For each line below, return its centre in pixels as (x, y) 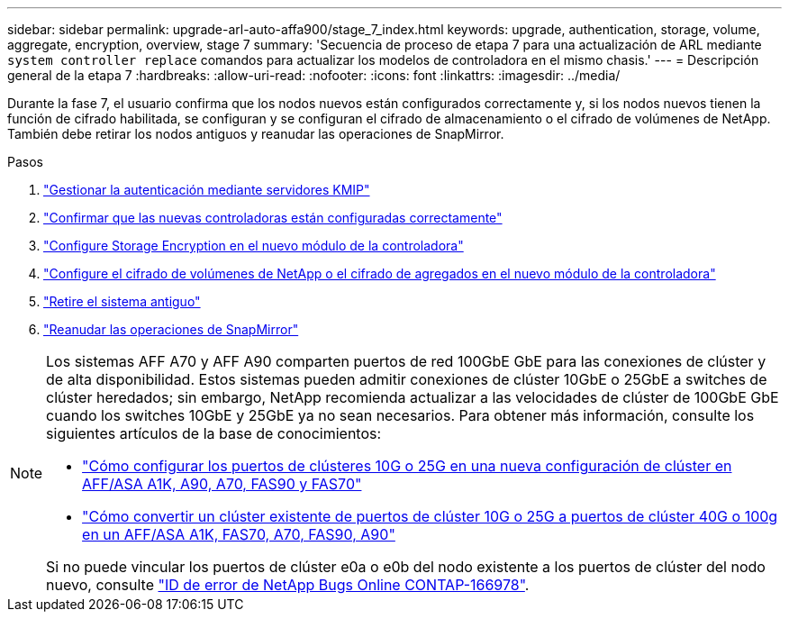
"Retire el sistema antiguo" (122, 301)
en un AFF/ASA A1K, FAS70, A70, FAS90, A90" (239, 534)
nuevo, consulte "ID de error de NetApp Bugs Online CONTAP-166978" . (288, 585)
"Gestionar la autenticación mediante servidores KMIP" (207, 190)
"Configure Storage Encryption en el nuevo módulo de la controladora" (254, 246)
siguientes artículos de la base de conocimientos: (214, 433)
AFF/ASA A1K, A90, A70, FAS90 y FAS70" (222, 484)
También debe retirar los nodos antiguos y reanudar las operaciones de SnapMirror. (256, 134)
